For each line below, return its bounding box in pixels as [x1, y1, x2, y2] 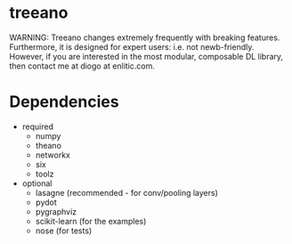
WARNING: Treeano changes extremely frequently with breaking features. [9, 32, 280, 43]
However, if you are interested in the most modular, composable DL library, [9, 51, 283, 61]
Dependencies [9, 92, 119, 112]
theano [35, 140, 62, 150]
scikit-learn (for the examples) [35, 216, 147, 226]
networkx [35, 150, 71, 160]
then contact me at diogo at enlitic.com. [9, 61, 156, 71]
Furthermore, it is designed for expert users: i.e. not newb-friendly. [9, 41, 255, 52]
